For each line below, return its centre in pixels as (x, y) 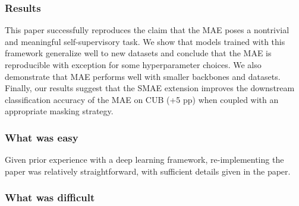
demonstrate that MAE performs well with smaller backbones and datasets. (143, 76)
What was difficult (50, 197)
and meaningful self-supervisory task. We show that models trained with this (145, 41)
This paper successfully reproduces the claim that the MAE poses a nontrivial (147, 30)
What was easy (42, 137)
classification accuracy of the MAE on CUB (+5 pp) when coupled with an (142, 99)
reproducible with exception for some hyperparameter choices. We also (133, 65)
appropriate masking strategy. (59, 111)
